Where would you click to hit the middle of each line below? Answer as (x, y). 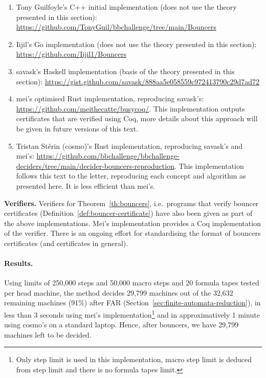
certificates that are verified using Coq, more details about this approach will (137, 118)
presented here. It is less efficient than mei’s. (86, 185)
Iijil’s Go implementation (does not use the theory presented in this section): (136, 44)
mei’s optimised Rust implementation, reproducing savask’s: (110, 98)
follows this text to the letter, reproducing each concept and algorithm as (131, 176)
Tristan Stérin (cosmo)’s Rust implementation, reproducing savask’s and (129, 146)
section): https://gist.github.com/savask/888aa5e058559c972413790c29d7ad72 (138, 81)
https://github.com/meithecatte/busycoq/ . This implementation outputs (130, 108)
